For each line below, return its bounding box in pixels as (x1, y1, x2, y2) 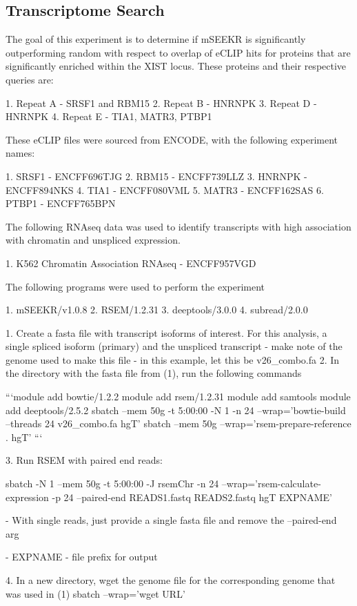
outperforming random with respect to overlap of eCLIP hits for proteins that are (6, 45, 351, 59)
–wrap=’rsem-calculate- (221, 476, 321, 491)
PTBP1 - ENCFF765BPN (6, 196, 116, 211)
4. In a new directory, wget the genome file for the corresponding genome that (6, 573, 336, 587)
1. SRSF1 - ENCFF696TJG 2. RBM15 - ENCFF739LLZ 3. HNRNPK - (6, 168, 307, 183)
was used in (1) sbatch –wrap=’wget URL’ (6, 586, 185, 600)
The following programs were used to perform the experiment (6, 279, 265, 293)
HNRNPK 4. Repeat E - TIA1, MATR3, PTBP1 (6, 109, 212, 124)
